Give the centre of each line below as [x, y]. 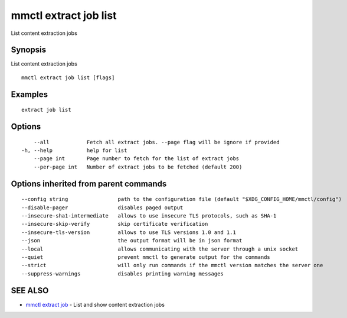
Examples [30, 94]
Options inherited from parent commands [89, 184]
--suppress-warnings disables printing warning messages [122, 274]
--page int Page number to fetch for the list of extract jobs [136, 159]
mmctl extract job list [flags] [68, 77]
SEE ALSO [30, 291]
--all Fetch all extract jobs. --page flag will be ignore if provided [156, 142]
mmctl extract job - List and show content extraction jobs [95, 304]
